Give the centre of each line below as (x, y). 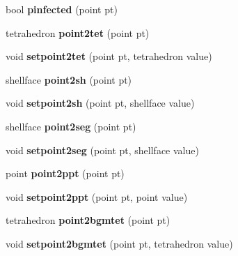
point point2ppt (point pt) (65, 173)
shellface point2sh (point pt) (69, 79)
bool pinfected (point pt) (62, 9)
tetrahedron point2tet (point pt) (78, 32)
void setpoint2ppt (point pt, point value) (97, 196)
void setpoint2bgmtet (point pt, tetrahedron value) (119, 243)
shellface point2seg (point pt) (71, 126)
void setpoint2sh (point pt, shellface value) (100, 103)
